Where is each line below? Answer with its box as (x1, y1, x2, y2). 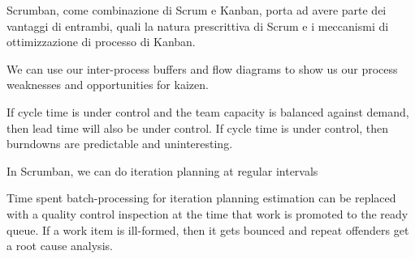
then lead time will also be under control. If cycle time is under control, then (6, 119, 389, 136)
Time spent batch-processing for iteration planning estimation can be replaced (6, 189, 396, 206)
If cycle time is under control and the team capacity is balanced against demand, (6, 103, 409, 120)
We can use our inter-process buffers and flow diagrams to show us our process (6, 60, 398, 77)
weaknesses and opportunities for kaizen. (6, 76, 209, 93)
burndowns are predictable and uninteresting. (6, 135, 233, 152)
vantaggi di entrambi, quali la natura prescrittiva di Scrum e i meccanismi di (6, 17, 389, 34)
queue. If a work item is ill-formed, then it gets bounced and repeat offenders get (6, 221, 409, 238)
